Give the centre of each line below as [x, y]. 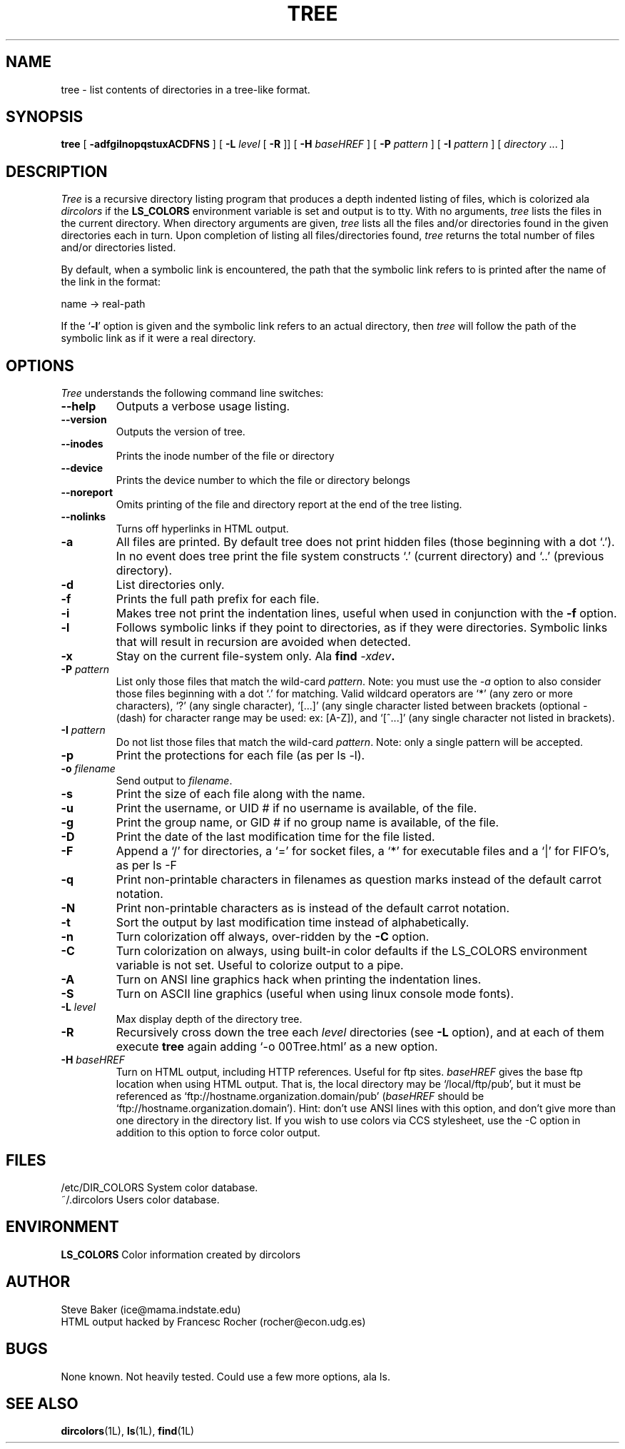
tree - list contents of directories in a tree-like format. [186, 89]
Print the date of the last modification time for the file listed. [275, 837]
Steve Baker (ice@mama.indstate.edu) [151, 1309]
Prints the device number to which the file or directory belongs [263, 480]
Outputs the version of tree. [181, 432]
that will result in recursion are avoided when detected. [263, 642]
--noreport [87, 493]
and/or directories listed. [118, 248]
